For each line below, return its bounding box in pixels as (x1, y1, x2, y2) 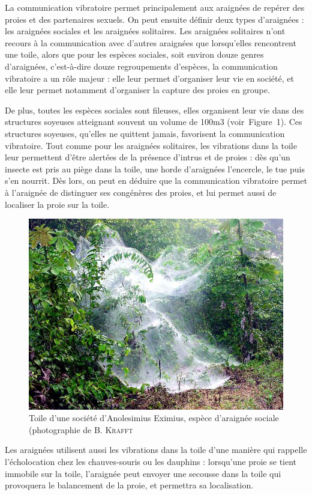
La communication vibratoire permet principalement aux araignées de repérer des (5, 1, 305, 13)
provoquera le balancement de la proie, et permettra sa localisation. (5, 479, 254, 491)
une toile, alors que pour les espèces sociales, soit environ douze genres (5, 48, 264, 61)
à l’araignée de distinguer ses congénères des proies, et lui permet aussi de (5, 186, 277, 198)
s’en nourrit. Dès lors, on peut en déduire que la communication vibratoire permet (5, 174, 307, 187)
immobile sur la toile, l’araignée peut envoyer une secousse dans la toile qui (5, 467, 281, 479)
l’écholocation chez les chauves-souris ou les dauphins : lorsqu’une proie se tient (5, 455, 297, 467)
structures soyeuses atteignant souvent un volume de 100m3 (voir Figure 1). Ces (5, 115, 302, 128)
